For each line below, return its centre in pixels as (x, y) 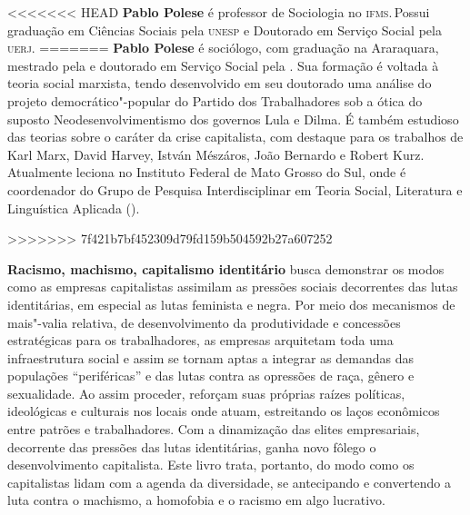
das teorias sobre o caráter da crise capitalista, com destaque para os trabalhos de (235, 137)
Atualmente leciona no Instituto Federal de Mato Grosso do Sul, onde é (207, 172)
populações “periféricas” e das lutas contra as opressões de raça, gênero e (211, 376)
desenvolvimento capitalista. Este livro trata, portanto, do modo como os (211, 465)
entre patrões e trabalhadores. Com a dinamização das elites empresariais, (214, 429)
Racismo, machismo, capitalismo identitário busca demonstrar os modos (226, 268)
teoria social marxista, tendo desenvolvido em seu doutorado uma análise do (220, 83)
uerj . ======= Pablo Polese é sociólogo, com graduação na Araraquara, (223, 48)
